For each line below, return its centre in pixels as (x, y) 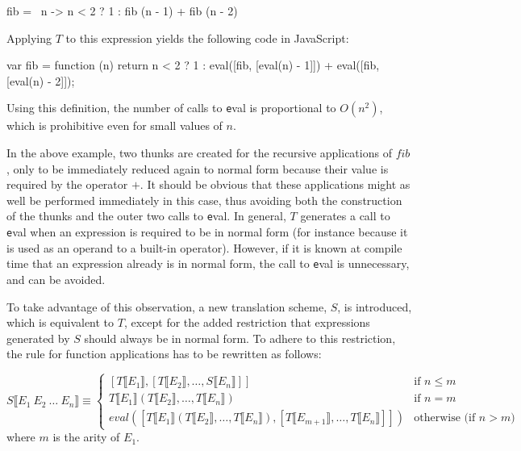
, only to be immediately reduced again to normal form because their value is (198, 168)
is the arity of (86, 437)
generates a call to (345, 216)
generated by (38, 338)
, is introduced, (375, 306)
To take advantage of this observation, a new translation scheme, (167, 306)
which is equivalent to (60, 322)
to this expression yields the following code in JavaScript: (207, 38)
